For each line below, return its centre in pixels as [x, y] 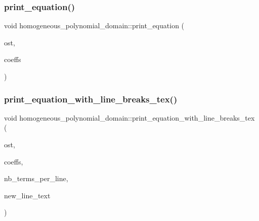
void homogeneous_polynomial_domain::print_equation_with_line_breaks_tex [129, 117]
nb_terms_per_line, [36, 178]
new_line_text [27, 195]
